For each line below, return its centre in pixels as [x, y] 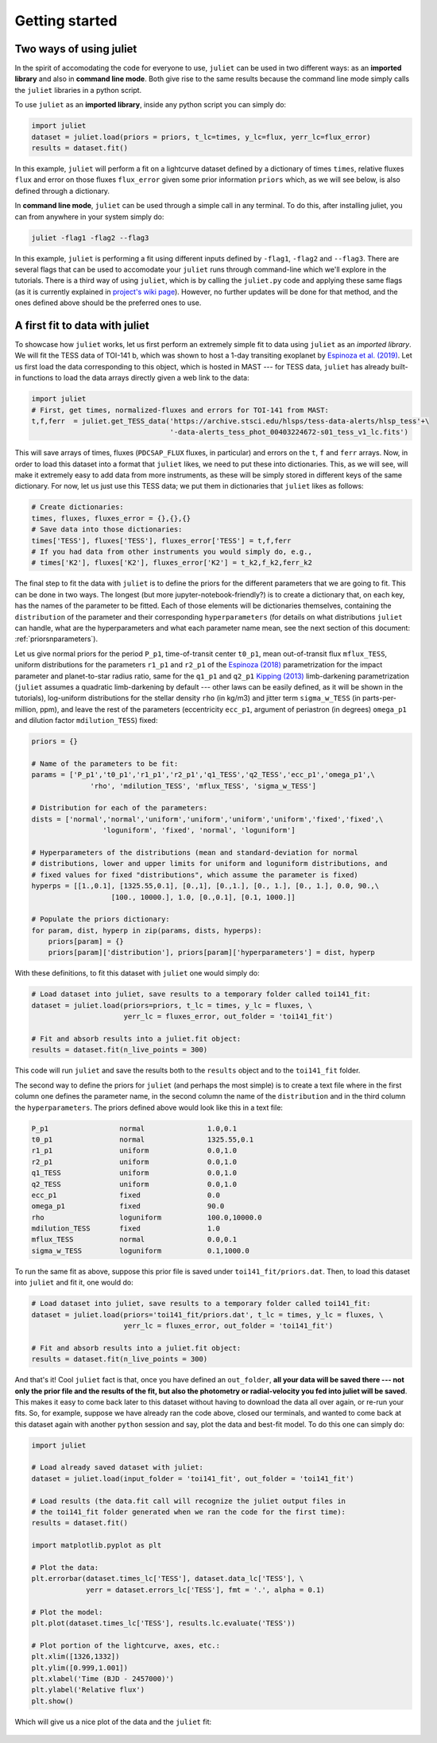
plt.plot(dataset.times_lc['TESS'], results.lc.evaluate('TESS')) [163, 1623]
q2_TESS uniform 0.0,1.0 [134, 1184]
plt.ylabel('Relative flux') [88, 1690]
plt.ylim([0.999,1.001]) [80, 1668]
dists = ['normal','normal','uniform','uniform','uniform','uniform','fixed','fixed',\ [207, 819]
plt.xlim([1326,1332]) [75, 1657]
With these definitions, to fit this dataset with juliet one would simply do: [137, 973]
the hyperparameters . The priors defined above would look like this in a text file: [149, 1107]
